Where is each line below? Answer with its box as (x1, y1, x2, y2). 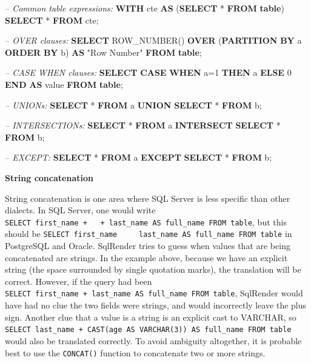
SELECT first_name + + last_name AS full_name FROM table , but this (5, 215, 287, 228)
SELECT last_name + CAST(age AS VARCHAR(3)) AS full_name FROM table (5, 325, 292, 335)
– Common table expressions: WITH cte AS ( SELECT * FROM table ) (5, 2, 284, 14)
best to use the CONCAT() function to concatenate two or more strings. (5, 346, 266, 359)
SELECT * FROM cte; (5, 13, 99, 26)
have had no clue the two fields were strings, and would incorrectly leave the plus (5, 299, 307, 311)
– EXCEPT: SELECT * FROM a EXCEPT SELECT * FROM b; (5, 151, 272, 164)
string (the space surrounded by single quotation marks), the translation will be (5, 263, 301, 276)
